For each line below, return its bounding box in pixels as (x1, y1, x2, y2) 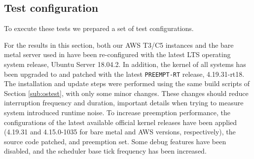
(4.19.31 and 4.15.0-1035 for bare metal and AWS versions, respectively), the (4, 127, 236, 137)
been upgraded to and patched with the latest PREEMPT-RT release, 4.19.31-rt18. (4, 68, 245, 79)
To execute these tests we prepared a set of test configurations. (4, 23, 194, 33)
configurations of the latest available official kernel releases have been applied (4, 117, 237, 127)
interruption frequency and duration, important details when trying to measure (4, 97, 244, 108)
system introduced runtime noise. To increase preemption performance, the (4, 107, 231, 118)
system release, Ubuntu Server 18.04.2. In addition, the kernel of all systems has (4, 59, 246, 69)
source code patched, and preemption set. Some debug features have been (4, 136, 226, 146)
